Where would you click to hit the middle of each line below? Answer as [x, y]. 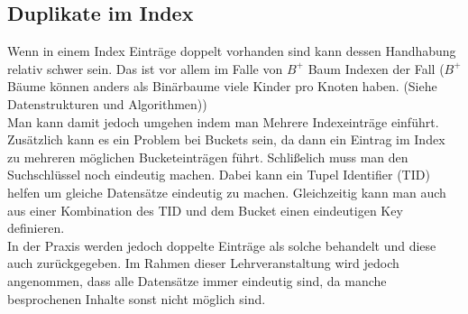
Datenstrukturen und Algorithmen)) [107, 103]
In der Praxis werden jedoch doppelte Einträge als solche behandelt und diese [222, 245]
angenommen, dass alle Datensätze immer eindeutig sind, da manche [197, 280]
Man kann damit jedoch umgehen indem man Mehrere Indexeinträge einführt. [223, 121]
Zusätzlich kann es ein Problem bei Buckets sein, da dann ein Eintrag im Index [226, 139]
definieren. [36, 228]
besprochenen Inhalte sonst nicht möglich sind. [137, 298]
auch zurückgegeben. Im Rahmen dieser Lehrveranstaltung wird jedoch [203, 263]
